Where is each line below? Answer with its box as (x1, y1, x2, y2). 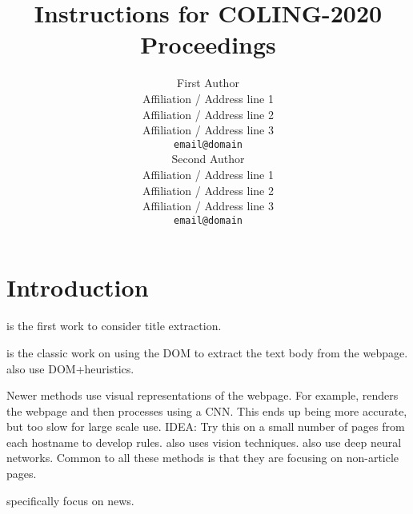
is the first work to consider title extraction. (6, 317, 222, 334)
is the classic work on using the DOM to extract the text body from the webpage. (6, 344, 408, 361)
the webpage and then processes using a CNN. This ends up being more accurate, (6, 402, 407, 419)
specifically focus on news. (6, 492, 134, 508)
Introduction (6, 271, 149, 304)
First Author (177, 74, 239, 91)
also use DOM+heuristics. (6, 360, 134, 377)
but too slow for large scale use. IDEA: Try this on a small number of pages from (6, 418, 405, 435)
